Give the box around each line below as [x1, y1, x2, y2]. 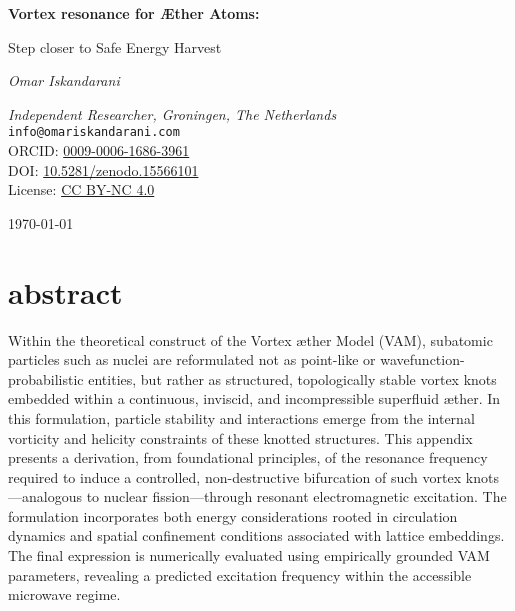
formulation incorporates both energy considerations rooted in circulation [8, 505, 458, 526]
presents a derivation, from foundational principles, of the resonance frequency [8, 447, 488, 468]
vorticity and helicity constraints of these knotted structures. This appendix [8, 427, 473, 448]
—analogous [8, 486, 82, 507]
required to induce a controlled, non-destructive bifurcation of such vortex [8, 466, 462, 487]
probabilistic [8, 368, 84, 389]
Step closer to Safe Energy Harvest [8, 36, 222, 57]
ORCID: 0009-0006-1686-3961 [8, 140, 190, 161]
